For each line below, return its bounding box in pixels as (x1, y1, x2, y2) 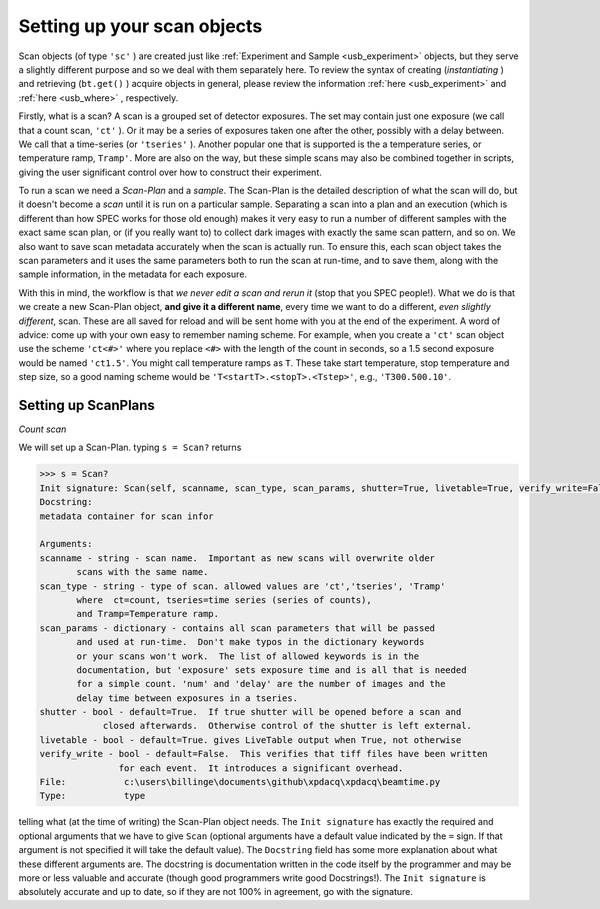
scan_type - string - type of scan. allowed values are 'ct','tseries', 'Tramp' (39, 580, 446, 592)
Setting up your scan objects (18, 15, 263, 37)
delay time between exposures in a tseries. (76, 692, 299, 704)
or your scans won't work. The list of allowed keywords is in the (76, 650, 420, 662)
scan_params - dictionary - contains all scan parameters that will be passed (39, 622, 435, 634)
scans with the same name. (76, 566, 209, 578)
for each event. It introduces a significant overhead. (118, 762, 404, 774)
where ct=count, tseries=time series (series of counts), (76, 594, 372, 605)
